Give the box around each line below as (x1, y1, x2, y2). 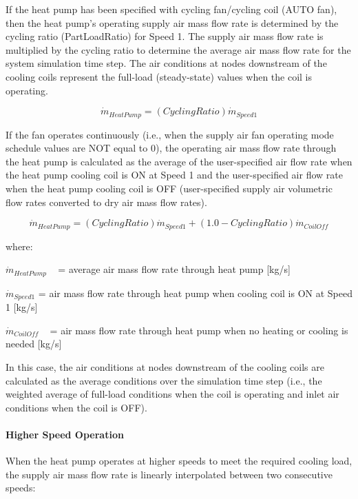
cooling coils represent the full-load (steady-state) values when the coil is (6, 69, 313, 83)
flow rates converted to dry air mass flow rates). (6, 194, 207, 209)
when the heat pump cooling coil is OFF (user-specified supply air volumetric (6, 181, 333, 195)
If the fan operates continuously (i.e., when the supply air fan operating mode (6, 127, 334, 141)
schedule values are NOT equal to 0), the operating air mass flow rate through (6, 141, 337, 155)
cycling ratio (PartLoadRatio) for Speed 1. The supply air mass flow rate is (6, 29, 324, 43)
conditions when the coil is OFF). (6, 400, 147, 414)
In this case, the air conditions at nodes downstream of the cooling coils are (6, 359, 324, 374)
